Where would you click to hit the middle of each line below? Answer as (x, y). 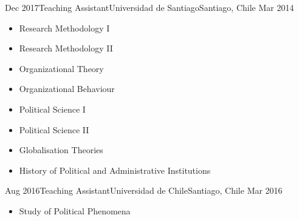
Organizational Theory (61, 68)
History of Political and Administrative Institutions (115, 170)
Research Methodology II (66, 48)
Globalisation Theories (61, 150)
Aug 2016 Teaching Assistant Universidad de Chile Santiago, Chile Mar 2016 (144, 190)
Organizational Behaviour (67, 89)
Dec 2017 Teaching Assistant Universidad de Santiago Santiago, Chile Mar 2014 (149, 7)
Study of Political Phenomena (75, 210)
